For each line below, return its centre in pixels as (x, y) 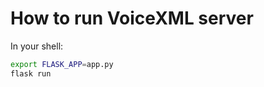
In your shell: (37, 46)
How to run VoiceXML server (132, 18)
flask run (31, 73)
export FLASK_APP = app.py (62, 64)
